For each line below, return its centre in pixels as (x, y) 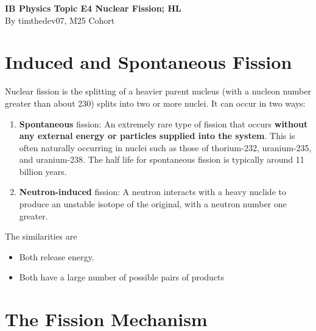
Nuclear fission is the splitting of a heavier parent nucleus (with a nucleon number (158, 91)
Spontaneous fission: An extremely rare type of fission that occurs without (163, 123)
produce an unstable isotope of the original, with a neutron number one (153, 204)
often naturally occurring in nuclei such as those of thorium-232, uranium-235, (165, 147)
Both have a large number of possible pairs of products (122, 277)
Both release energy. (57, 256)
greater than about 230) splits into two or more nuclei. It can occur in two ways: (155, 103)
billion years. (43, 171)
